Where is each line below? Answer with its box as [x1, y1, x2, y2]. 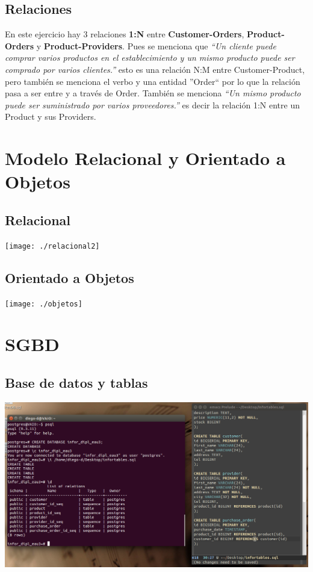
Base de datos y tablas [5, 373, 148, 391]
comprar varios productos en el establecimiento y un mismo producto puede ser [5, 51, 295, 64]
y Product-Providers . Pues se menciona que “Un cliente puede [36, 39, 276, 52]
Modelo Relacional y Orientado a [5, 146, 286, 170]
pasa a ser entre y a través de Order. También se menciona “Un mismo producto [5, 87, 301, 99]
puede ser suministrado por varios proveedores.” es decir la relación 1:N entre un [5, 98, 300, 111]
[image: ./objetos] [5, 299, 82, 308]
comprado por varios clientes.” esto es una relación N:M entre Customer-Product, [5, 63, 305, 75]
